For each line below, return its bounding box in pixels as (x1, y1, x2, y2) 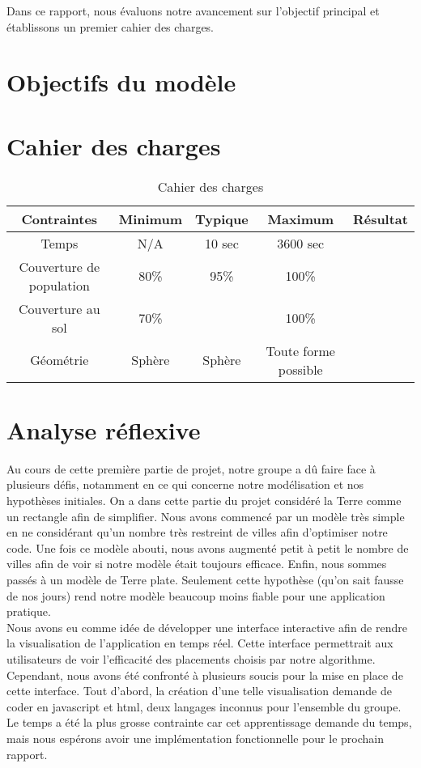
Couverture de (19, 257, 100, 276)
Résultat (352, 209, 408, 228)
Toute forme (266, 341, 335, 360)
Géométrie (30, 350, 89, 370)
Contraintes (21, 209, 98, 228)
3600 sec (277, 233, 325, 252)
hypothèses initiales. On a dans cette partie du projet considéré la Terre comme (6, 492, 402, 508)
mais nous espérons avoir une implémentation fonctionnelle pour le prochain (6, 729, 384, 746)
